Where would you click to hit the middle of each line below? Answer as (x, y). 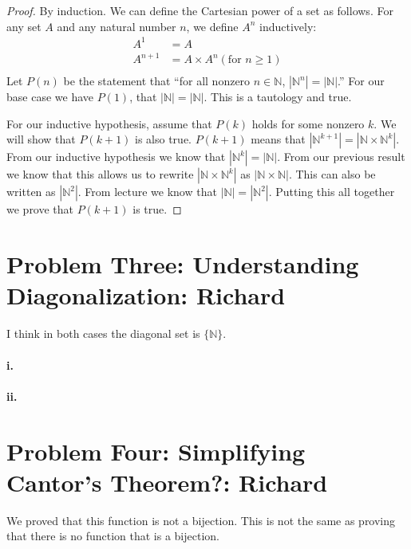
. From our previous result (341, 157)
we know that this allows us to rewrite (100, 174)
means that (278, 139)
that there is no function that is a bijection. (113, 536)
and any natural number (117, 26)
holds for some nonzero (308, 123)
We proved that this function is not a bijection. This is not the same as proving (201, 520)
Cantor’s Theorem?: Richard (167, 482)
